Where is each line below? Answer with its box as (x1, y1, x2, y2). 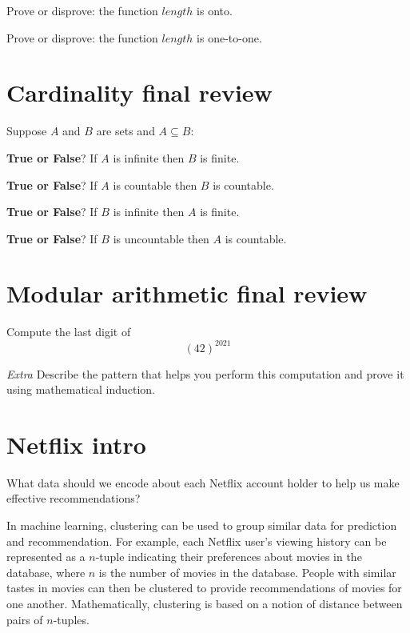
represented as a (6, 548, 86, 565)
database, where (6, 563, 86, 580)
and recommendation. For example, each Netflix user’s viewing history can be (6, 532, 387, 549)
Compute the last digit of (6, 323, 131, 340)
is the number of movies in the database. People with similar (98, 563, 396, 580)
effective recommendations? (6, 490, 141, 507)
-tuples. (53, 611, 90, 627)
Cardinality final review (6, 76, 273, 109)
